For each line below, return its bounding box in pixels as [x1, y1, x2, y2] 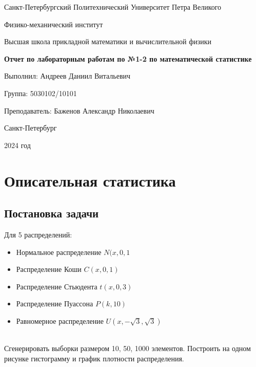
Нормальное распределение [16, 246, 102, 257]
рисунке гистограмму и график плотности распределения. [4, 353, 184, 364]
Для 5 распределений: [4, 229, 72, 240]
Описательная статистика [4, 170, 176, 191]
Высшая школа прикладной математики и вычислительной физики [4, 36, 212, 47]
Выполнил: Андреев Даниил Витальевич [4, 70, 131, 81]
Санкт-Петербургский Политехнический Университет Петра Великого [4, 2, 222, 12]
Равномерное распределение [16, 315, 104, 326]
